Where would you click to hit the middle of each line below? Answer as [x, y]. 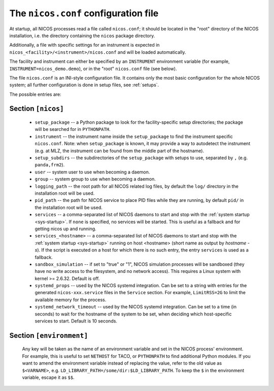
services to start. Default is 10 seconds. [76, 321]
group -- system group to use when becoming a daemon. [95, 179]
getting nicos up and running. [65, 229]
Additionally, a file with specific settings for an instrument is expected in [84, 45]
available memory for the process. [71, 300]
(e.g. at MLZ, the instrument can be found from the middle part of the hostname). [119, 151]
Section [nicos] [37, 109]
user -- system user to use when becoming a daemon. [92, 172]
